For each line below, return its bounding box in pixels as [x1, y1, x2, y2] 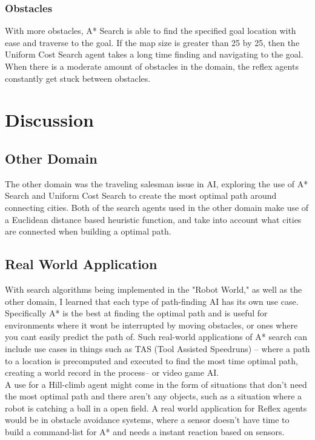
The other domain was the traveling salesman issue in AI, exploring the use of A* [5, 177, 308, 190]
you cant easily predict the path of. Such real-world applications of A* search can [5, 330, 307, 343]
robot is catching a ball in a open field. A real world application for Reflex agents [5, 401, 307, 414]
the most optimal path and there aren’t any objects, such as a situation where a [5, 390, 302, 402]
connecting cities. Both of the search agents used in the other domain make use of [5, 201, 309, 213]
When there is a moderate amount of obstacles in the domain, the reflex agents [5, 60, 299, 72]
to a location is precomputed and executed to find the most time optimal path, [5, 354, 298, 367]
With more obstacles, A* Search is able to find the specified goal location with [5, 24, 296, 37]
